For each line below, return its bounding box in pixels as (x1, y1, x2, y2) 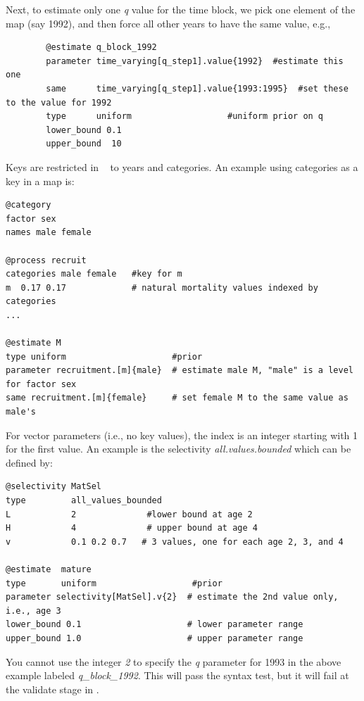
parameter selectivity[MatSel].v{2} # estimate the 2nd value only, (6, 592, 339, 602)
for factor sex (6, 379, 77, 389)
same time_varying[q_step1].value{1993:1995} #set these (46, 83, 349, 94)
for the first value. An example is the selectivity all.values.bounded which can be (6, 441, 351, 456)
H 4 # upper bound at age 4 (6, 523, 258, 533)
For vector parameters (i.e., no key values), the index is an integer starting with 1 (6, 427, 358, 442)
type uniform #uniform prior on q (46, 111, 324, 122)
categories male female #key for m (6, 269, 182, 279)
